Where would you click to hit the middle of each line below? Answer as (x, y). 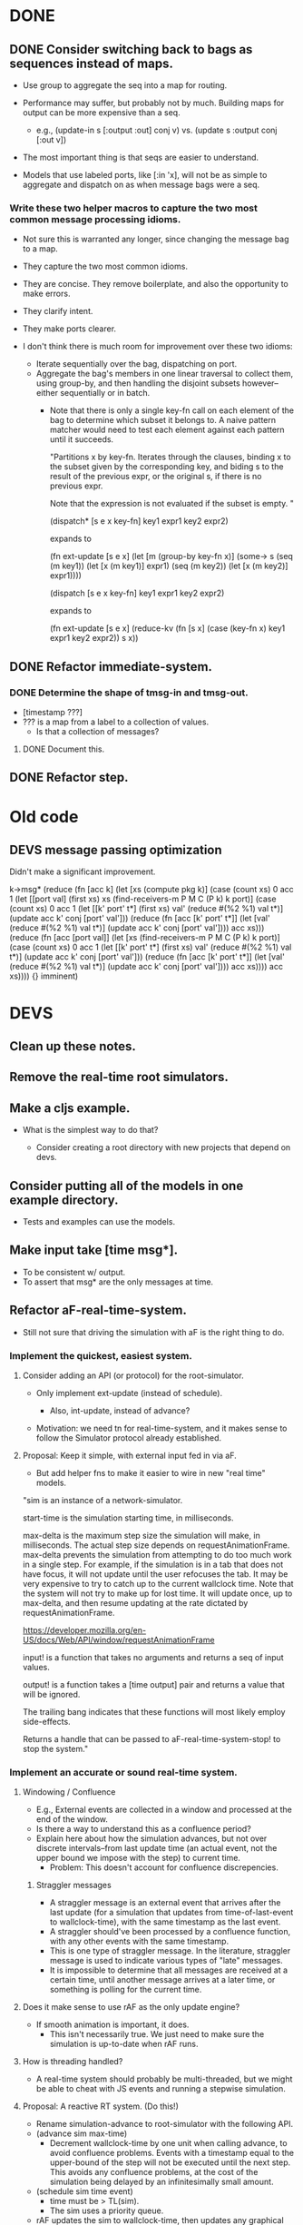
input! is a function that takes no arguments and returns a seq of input (153, 1657)
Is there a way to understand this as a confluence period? (143, 1829)
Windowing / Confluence (69, 1792)
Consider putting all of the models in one (127, 1186)
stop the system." (55, 1748)
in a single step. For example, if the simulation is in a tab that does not (153, 1564)
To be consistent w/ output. (74, 1272)
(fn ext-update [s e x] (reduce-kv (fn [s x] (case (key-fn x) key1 (167, 628)
